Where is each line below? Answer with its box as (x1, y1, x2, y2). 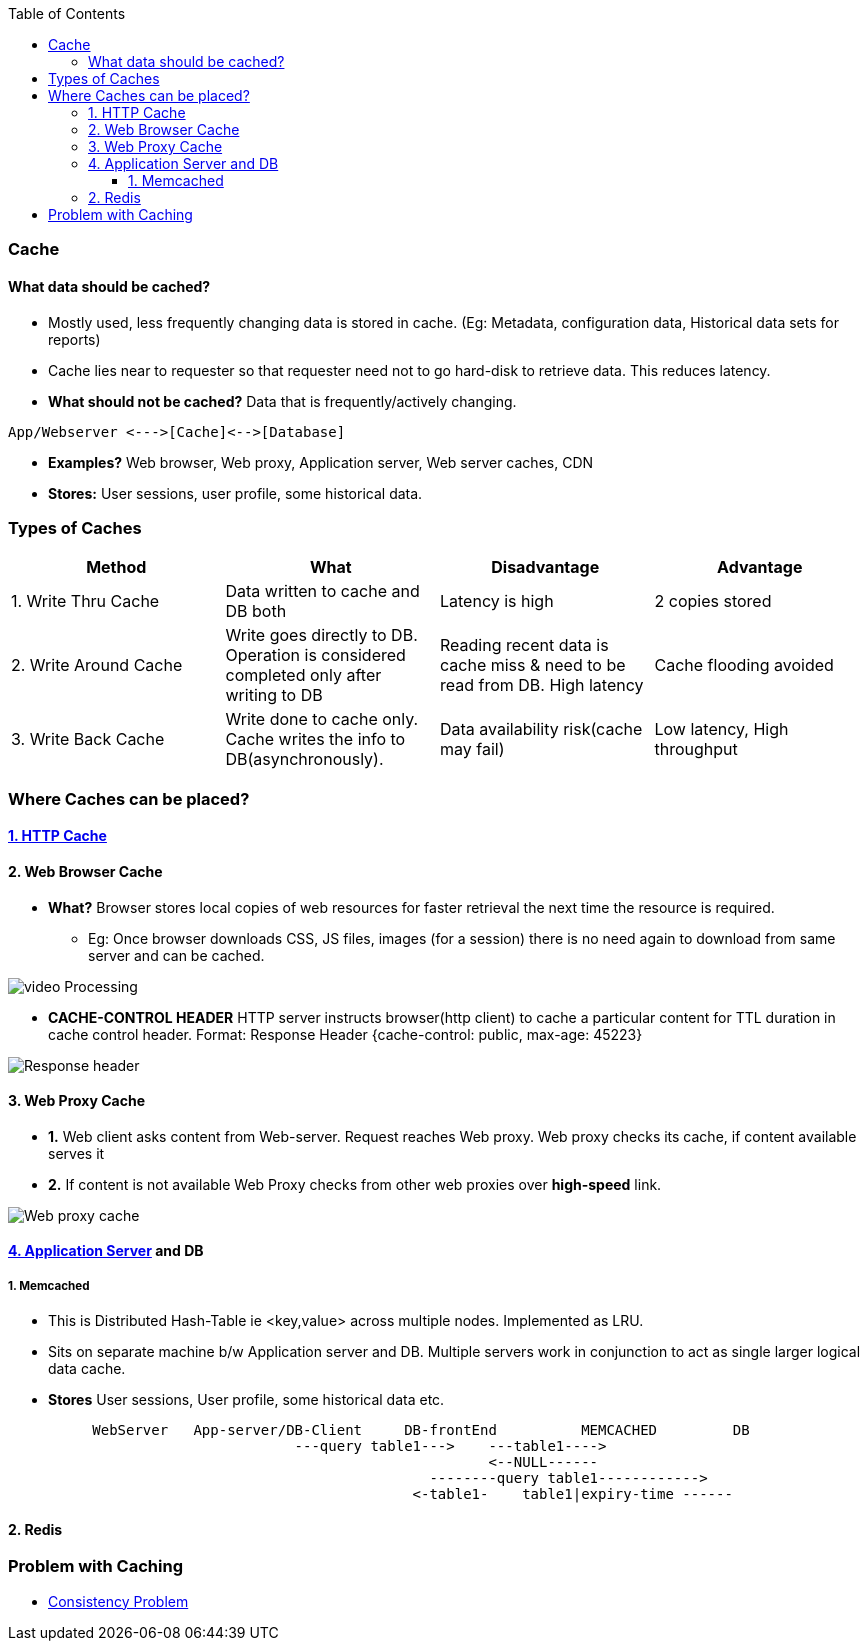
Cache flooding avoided (654, 655, 834, 676)
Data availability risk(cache (440, 719, 643, 740)
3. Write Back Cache (11, 729, 165, 750)
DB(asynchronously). (225, 749, 384, 770)
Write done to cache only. (225, 709, 419, 730)
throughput (654, 739, 738, 760)
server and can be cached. (88, 946, 265, 964)
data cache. (48, 1360, 126, 1378)
